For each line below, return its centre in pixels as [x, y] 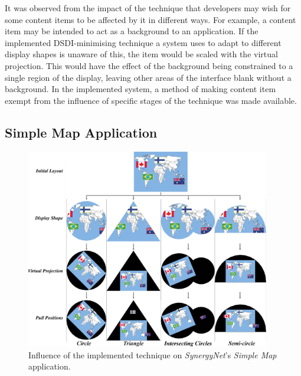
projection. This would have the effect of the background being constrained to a [149, 65]
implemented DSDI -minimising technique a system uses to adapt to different [143, 42]
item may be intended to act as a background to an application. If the [132, 31]
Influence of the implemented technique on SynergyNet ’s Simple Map [153, 354]
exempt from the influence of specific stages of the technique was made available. [151, 100]
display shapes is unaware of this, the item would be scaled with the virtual [141, 54]
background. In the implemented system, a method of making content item [140, 89]
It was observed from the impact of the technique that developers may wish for [148, 8]
